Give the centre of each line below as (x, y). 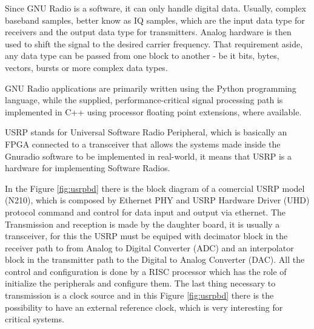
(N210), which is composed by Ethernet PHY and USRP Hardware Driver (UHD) (157, 200)
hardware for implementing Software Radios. (88, 168)
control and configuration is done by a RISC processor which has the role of (146, 271)
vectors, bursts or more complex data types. (86, 67)
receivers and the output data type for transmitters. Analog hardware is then (148, 32)
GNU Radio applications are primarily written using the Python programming (151, 88)
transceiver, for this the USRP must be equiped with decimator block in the (146, 236)
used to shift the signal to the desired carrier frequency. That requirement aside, (154, 43)
